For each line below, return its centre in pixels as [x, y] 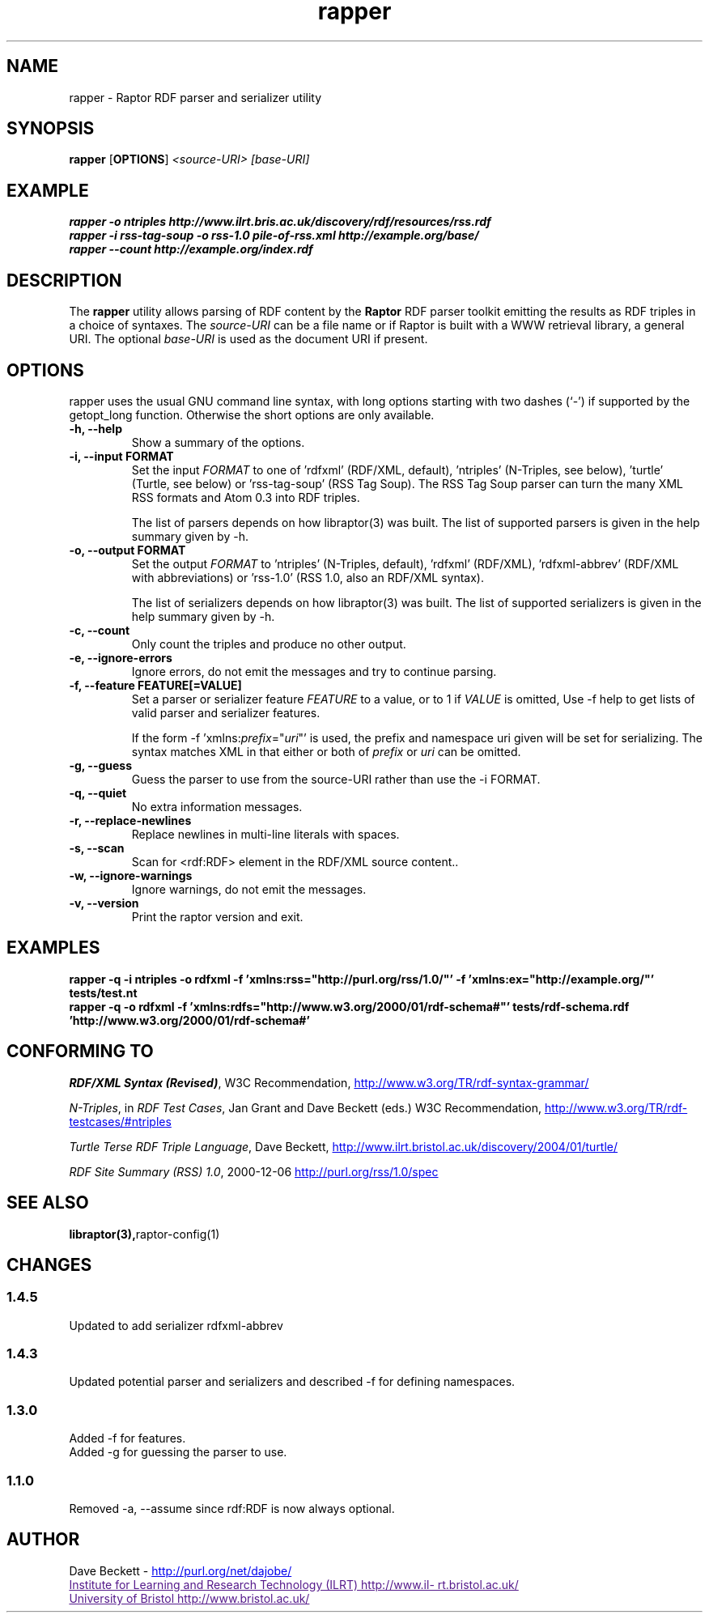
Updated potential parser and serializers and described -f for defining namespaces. [292, 1382]
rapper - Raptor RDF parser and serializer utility [195, 97]
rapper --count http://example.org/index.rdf [191, 249]
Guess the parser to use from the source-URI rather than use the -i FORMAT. [336, 779]
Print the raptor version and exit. [217, 916]
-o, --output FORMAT [127, 550]
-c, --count [100, 630]
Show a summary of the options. [218, 442]
